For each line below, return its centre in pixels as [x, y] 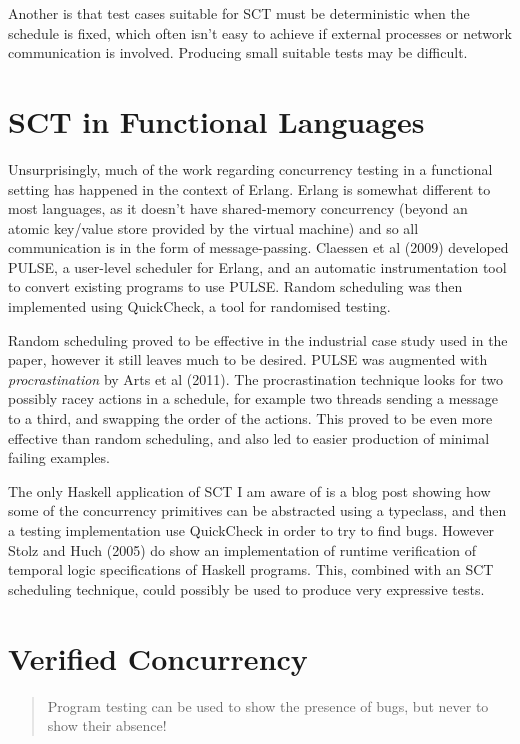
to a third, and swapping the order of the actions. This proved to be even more [250, 418]
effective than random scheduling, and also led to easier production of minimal [249, 437]
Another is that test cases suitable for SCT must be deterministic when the [239, 13]
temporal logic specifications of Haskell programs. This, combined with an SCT [251, 569]
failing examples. [59, 457]
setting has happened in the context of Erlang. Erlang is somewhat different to [249, 188]
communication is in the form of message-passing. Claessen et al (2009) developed [258, 247]
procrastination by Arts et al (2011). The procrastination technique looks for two [255, 378]
